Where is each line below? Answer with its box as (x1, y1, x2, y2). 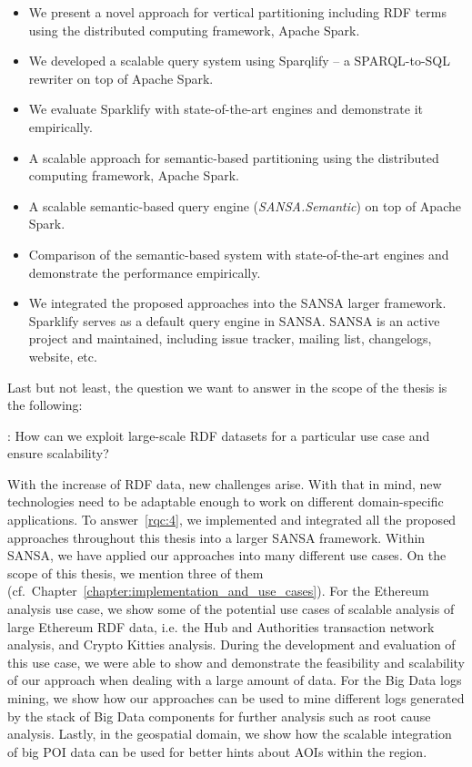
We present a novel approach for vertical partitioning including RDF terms (28, 3, 447, 21)
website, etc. (28, 346, 97, 365)
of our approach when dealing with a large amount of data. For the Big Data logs (7, 670, 462, 690)
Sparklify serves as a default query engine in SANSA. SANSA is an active (28, 311, 440, 330)
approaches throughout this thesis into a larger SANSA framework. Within (7, 527, 426, 547)
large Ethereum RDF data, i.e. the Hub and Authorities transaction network (7, 617, 435, 636)
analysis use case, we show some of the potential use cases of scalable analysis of (7, 599, 455, 619)
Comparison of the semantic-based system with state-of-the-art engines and (28, 244, 449, 263)
